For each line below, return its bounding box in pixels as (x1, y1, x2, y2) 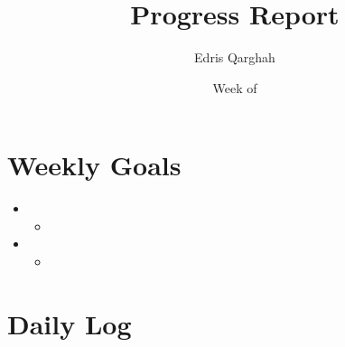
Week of (212, 78, 257, 97)
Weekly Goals (7, 146, 182, 183)
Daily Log (7, 305, 132, 342)
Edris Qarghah (194, 48, 275, 67)
